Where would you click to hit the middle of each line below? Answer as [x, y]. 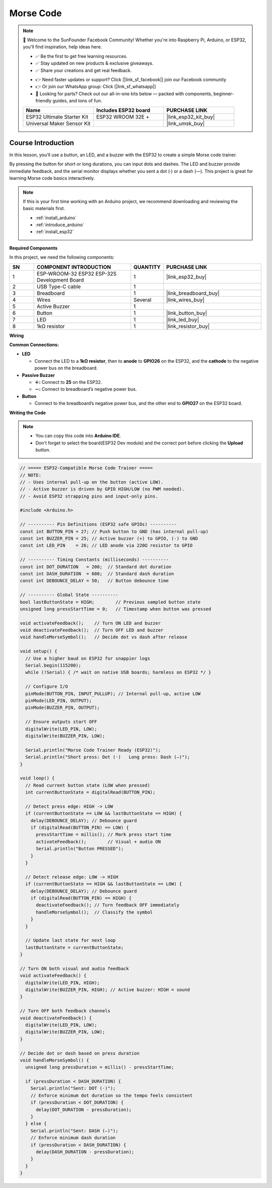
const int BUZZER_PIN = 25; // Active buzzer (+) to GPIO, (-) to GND [109, 539]
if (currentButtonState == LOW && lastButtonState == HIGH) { [104, 813]
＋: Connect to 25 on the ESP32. [68, 382]
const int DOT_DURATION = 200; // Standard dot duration [96, 567]
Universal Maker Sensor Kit [58, 123]
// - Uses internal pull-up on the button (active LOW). [92, 482]
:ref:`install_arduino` [56, 218]
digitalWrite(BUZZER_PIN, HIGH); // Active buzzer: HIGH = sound [108, 990]
